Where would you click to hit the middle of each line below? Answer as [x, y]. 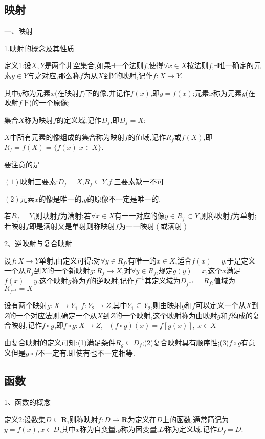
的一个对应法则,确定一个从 [53, 315]
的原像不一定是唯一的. [124, 198]
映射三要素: [39, 181]
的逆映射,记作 [112, 280]
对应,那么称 [61, 75]
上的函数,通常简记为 [196, 419]
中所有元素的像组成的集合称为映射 [67, 137]
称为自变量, [98, 429]
